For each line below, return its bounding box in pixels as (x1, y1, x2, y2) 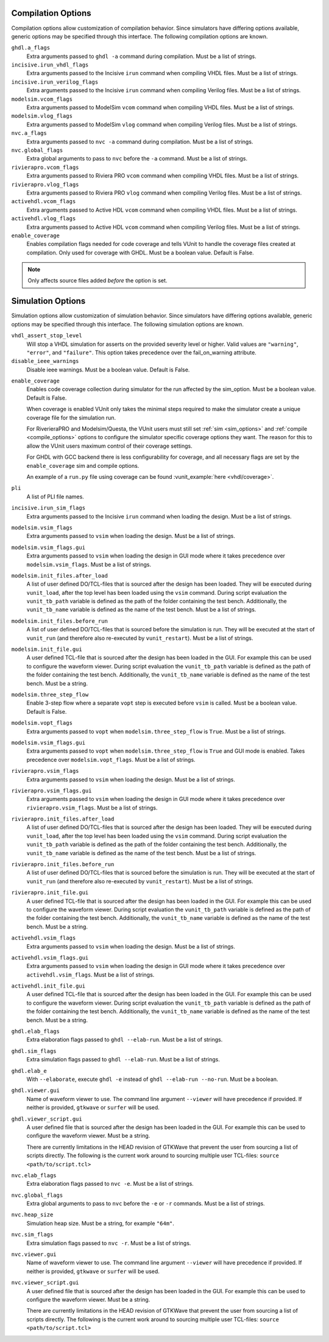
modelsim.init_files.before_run (11, 617, 108, 625)
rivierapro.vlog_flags (11, 181, 79, 188)
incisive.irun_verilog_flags (11, 78, 99, 85)
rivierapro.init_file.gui (11, 889, 89, 896)
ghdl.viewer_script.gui (11, 1115, 82, 1122)
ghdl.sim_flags (11, 1047, 57, 1055)
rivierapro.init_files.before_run (11, 861, 115, 868)
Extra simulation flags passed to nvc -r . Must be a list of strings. (26, 1239, 191, 1247)
